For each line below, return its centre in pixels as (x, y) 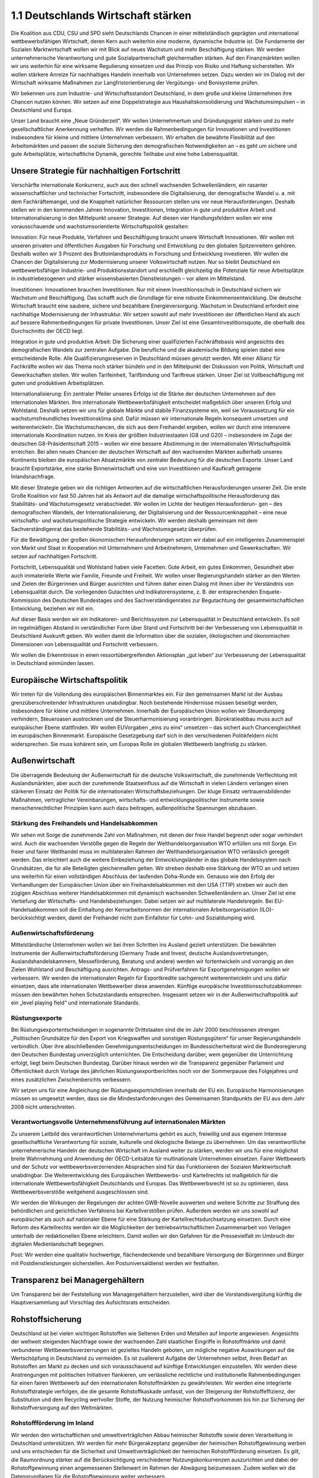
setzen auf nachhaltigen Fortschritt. (54, 556)
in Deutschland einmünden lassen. (53, 663)
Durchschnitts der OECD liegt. (47, 330)
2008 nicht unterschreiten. (43, 1107)
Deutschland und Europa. (42, 110)
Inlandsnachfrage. (33, 477)
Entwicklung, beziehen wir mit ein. (53, 608)
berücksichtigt (29, 918)
